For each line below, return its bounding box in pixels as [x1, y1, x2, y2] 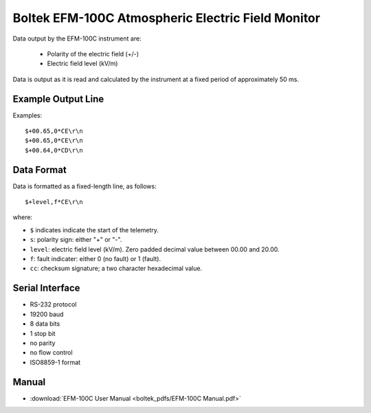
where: [12, 213, 33, 221]
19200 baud [30, 310, 64, 318]
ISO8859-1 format [30, 358, 81, 366]
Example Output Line [12, 93, 104, 104]
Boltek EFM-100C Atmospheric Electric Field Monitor [12, 10, 321, 25]
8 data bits [30, 320, 60, 328]
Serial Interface [12, 282, 80, 294]
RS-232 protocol [30, 300, 77, 309]
